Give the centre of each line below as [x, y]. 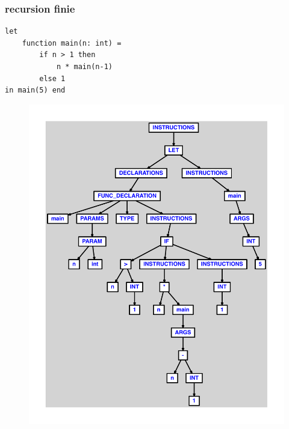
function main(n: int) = [72, 43]
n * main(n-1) [84, 67]
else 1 [52, 78]
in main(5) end [35, 90]
